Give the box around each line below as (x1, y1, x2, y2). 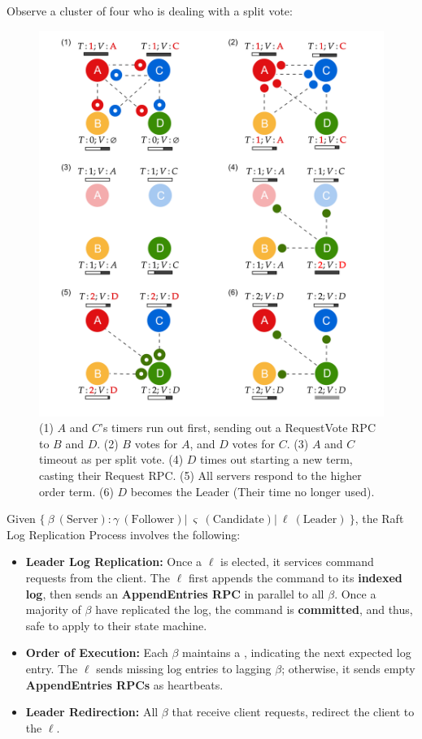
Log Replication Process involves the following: (7, 525, 241, 542)
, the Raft (355, 510, 404, 527)
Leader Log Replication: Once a (25, 553, 202, 570)
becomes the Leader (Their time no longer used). (130, 482, 375, 499)
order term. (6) (39, 482, 114, 499)
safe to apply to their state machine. (25, 616, 207, 633)
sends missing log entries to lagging (96, 659, 272, 676)
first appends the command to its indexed (188, 568, 402, 586)
